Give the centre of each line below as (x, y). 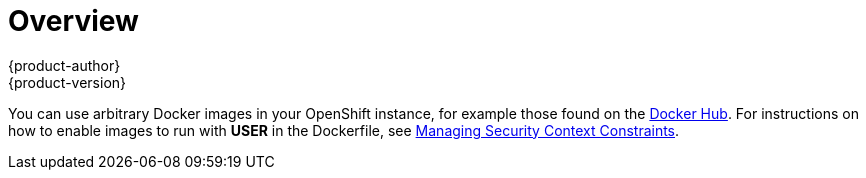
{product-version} (67, 82)
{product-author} (64, 65)
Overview (73, 21)
